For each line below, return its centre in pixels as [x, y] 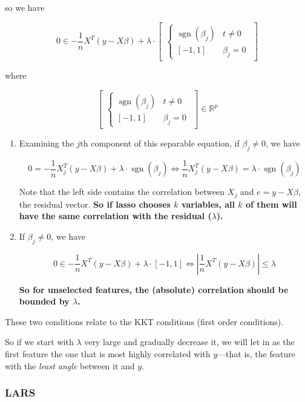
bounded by [44, 301]
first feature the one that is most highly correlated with [108, 354]
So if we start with [39, 342]
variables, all [208, 204]
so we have [25, 7]
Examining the [46, 143]
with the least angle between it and [70, 365]
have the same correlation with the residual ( [115, 216]
